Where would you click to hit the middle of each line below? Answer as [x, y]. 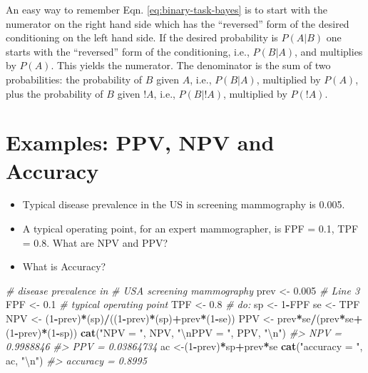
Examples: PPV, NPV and [140, 142]
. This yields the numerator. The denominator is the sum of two [191, 65]
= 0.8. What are [58, 242]
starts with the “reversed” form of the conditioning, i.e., [128, 51]
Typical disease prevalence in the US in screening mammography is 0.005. [184, 204]
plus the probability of [55, 93]
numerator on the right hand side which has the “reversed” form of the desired [178, 23]
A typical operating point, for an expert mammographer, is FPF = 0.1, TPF [190, 229]
